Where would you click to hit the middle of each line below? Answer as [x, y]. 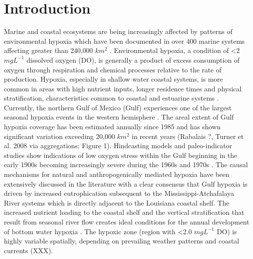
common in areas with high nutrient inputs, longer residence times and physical [123, 88]
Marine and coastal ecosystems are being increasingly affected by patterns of [118, 31]
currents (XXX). [29, 250]
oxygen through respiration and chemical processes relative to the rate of [113, 69]
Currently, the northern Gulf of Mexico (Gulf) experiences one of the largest [118, 107]
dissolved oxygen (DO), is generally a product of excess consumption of [133, 60]
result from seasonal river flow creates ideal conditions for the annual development [127, 222]
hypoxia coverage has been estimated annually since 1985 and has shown [112, 127]
